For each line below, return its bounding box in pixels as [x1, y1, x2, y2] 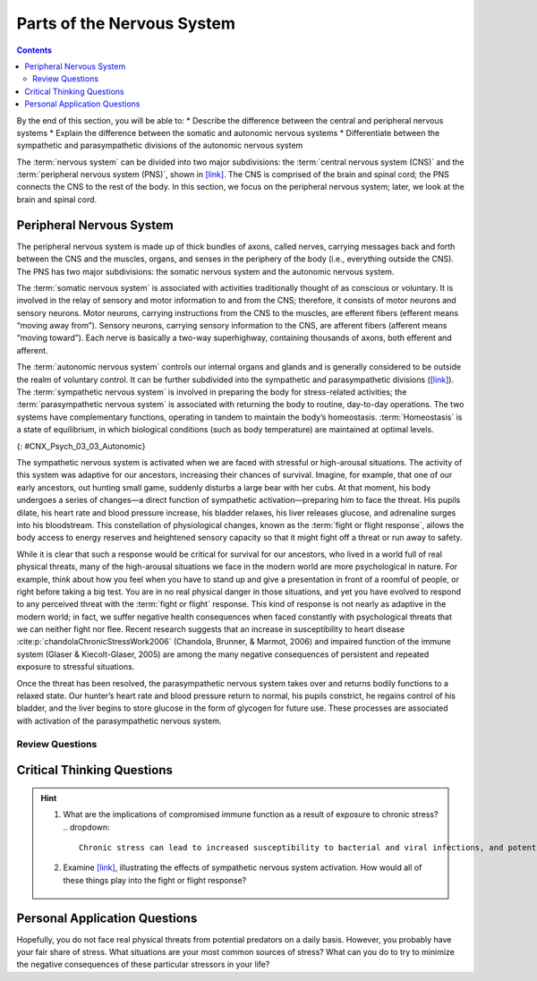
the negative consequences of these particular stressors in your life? [16, 959, 270, 970]
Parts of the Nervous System [16, 13, 236, 33]
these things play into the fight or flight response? [63, 874, 247, 885]
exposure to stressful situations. [16, 661, 135, 672]
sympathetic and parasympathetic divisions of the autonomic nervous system [16, 140, 303, 151]
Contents [16, 45, 53, 55]
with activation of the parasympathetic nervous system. [16, 715, 222, 726]
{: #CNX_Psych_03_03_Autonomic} [16, 440, 146, 451]
